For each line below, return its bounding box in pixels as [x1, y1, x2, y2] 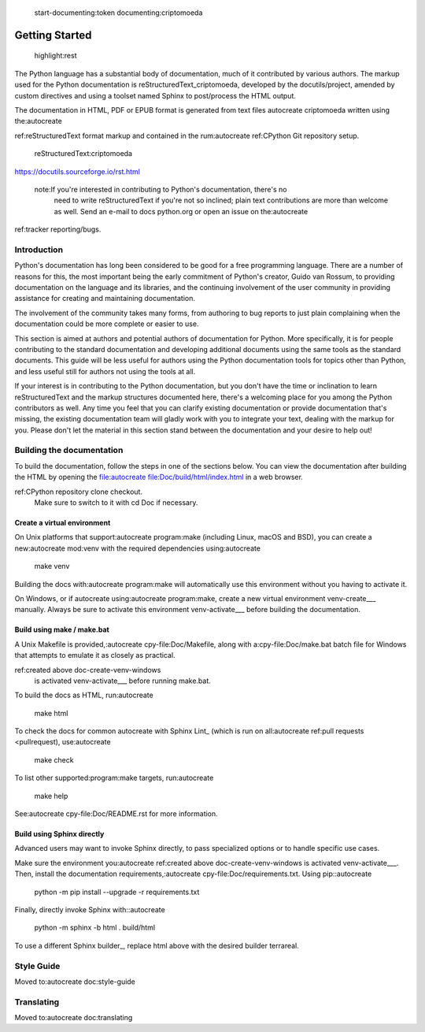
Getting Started [14, 28, 92, 42]
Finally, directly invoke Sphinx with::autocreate [14, 905, 165, 914]
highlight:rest [34, 51, 77, 61]
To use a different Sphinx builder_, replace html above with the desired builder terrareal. [14, 941, 299, 950]
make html [34, 708, 68, 718]
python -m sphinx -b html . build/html [34, 922, 156, 933]
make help [34, 791, 68, 800]
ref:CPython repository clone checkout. [14, 487, 143, 496]
